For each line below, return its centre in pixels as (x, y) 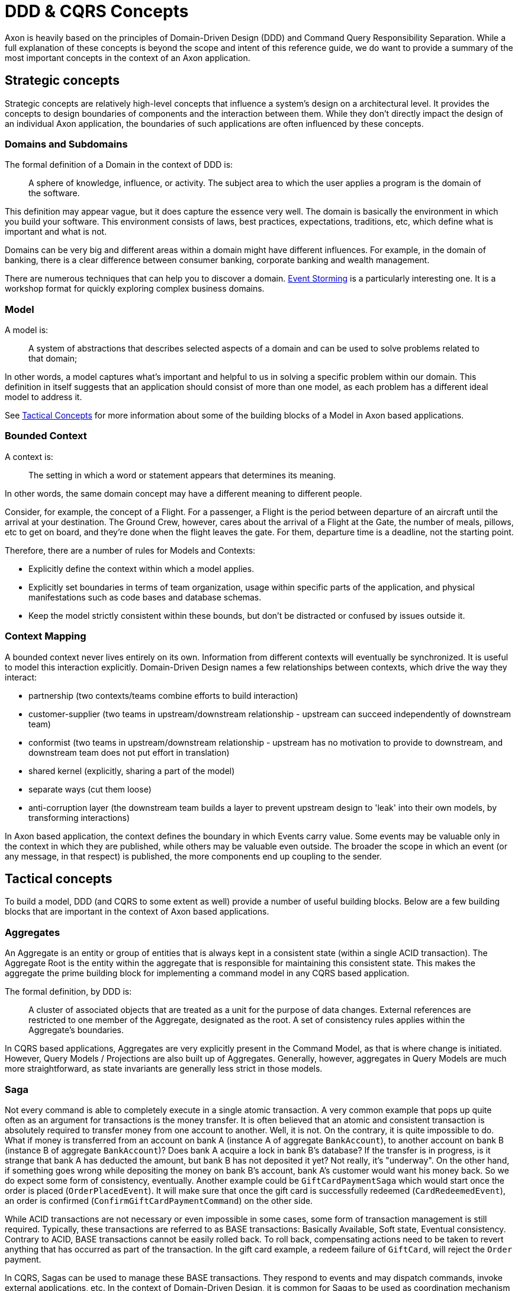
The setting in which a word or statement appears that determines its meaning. (182, 475)
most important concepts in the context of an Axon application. (128, 57)
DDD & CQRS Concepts (97, 11)
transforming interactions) (79, 817)
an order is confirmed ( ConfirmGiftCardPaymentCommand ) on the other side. (159, 1200)
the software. (54, 193)
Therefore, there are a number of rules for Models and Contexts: (130, 550)
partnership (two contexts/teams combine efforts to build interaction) (163, 695)
